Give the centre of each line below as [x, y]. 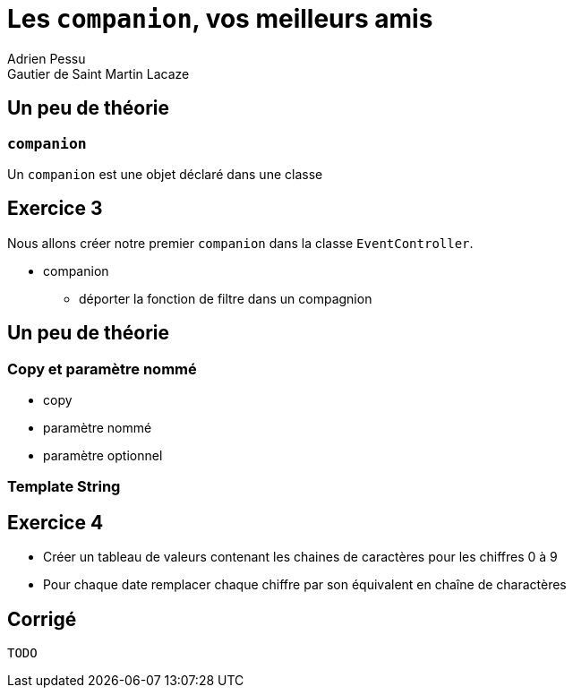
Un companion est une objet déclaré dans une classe [165, 174]
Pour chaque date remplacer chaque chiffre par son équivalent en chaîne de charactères [305, 585]
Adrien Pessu [47, 58]
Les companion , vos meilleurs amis [220, 19]
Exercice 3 [55, 209]
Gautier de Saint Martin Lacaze [98, 73]
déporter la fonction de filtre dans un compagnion [226, 298]
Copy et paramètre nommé [102, 369]
